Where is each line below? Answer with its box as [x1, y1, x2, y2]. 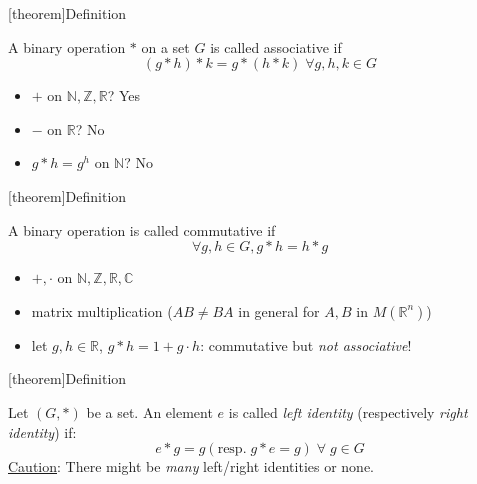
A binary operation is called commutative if [8, 219, 276, 240]
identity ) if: [8, 421, 77, 442]
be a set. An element [86, 401, 213, 422]
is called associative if [210, 36, 342, 57]
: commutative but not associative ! [200, 334, 412, 355]
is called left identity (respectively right [228, 401, 468, 422]
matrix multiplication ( [31, 300, 173, 321]
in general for [238, 300, 320, 321]
